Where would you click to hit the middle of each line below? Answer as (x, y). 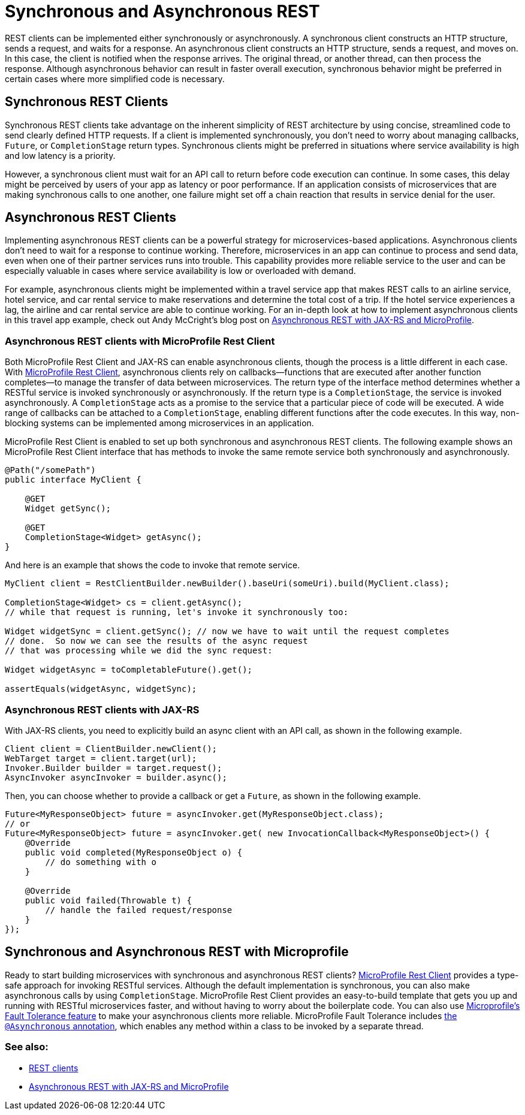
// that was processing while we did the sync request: (139, 651)
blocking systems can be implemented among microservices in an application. (159, 423)
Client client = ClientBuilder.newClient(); (111, 748)
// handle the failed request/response (139, 910)
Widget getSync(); (68, 509)
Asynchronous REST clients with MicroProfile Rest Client (140, 341)
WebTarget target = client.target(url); (101, 758)
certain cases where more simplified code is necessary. (115, 79)
